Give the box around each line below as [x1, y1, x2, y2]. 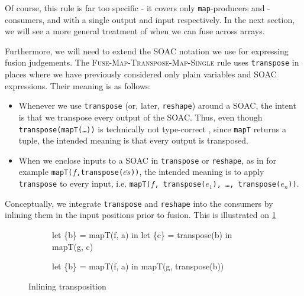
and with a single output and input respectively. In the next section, [47, 13, 295, 25]
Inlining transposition [28, 279, 106, 292]
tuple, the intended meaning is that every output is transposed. [18, 134, 248, 147]
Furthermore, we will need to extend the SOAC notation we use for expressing [5, 44, 289, 57]
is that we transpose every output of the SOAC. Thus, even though [18, 110, 263, 123]
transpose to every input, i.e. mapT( [18, 177, 151, 190]
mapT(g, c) [52, 240, 93, 252]
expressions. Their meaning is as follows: [5, 79, 151, 92]
